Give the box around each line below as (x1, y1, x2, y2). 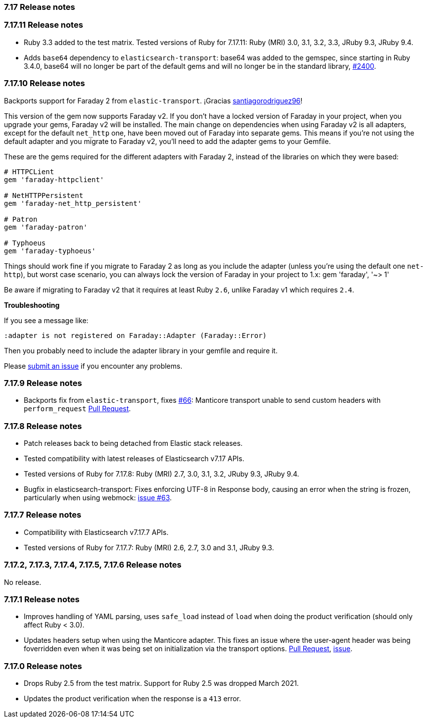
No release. (4, 578, 42, 586)
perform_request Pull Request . (24, 404, 131, 413)
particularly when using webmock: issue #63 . (24, 493, 172, 502)
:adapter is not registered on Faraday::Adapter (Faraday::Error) (4, 331, 267, 339)
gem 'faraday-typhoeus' (4, 246, 96, 255)
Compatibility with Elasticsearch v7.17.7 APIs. (24, 528, 169, 536)
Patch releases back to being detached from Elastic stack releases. (24, 439, 243, 447)
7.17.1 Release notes (4, 594, 80, 604)
